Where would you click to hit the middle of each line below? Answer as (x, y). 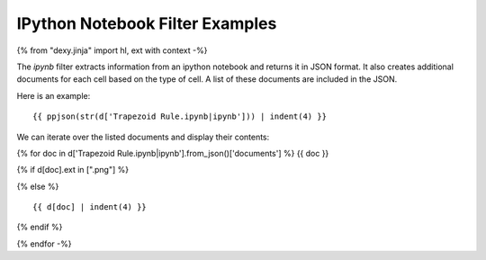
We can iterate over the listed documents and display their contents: (143, 137)
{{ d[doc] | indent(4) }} (90, 207)
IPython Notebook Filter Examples (147, 23)
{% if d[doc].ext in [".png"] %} (73, 170)
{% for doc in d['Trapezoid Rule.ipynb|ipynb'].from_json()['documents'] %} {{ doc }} (173, 153)
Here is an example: (54, 95)
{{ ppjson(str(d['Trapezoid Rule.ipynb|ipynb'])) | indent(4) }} (180, 117)
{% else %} (38, 186)
